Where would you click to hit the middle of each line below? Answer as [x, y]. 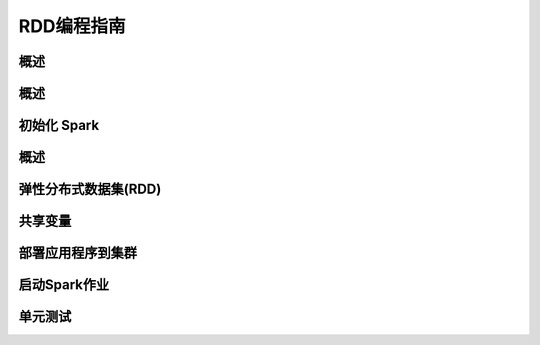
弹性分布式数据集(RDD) [90, 189]
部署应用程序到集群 [77, 253]
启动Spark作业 [64, 285]
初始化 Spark [59, 125]
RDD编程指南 [72, 26]
